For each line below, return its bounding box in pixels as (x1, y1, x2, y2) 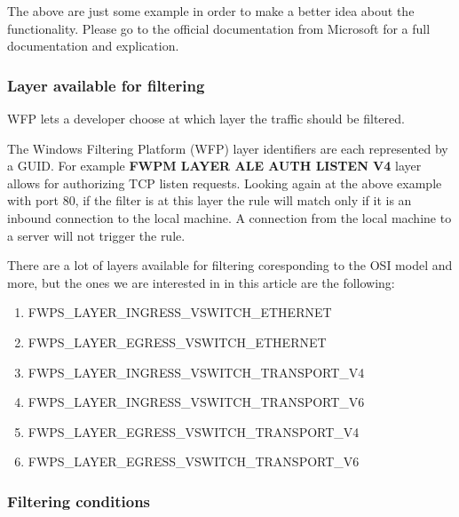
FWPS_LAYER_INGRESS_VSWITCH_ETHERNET (28, 303, 332, 322)
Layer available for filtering (7, 74, 205, 96)
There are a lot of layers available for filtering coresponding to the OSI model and (7, 256, 453, 274)
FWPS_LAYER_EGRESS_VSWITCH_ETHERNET (28, 332, 327, 351)
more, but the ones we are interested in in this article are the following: (7, 273, 395, 291)
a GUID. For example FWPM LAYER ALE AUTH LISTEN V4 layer (7, 156, 422, 175)
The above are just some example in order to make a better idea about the (7, 2, 415, 20)
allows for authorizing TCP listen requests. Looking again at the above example (7, 173, 442, 192)
